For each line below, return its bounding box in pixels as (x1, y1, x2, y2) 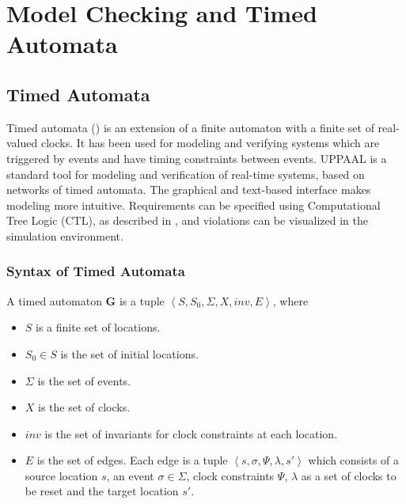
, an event (106, 467, 154, 483)
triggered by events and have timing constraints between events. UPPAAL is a (6, 150, 387, 166)
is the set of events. (37, 372, 131, 388)
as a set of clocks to (301, 467, 397, 483)
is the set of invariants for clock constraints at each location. (44, 425, 338, 441)
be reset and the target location (25, 483, 179, 499)
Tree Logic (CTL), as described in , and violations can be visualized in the (6, 212, 368, 229)
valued (6, 135, 38, 151)
